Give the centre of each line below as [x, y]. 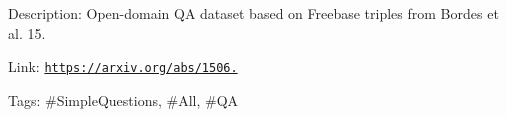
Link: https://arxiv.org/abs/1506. [123, 66]
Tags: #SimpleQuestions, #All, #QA [123, 99]
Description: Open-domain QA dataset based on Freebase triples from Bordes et [253, 13]
